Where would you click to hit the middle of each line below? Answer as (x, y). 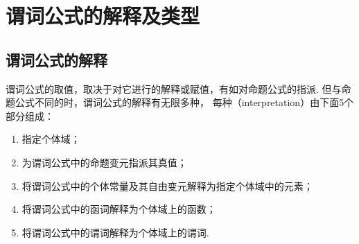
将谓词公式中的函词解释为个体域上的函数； (119, 209)
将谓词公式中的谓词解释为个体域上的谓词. (115, 232)
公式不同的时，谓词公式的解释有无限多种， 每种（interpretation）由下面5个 (184, 102)
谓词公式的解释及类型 (103, 16)
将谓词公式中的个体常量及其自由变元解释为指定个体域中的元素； (167, 185)
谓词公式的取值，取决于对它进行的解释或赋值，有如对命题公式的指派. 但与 (174, 88)
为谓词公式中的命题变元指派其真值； (104, 162)
